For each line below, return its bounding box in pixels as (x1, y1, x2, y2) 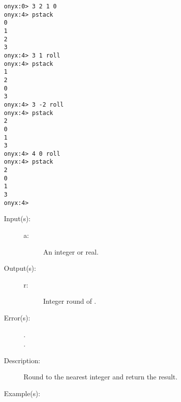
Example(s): (4, 388, 40, 398)
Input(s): (4, 213, 31, 224)
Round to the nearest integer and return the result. (24, 372, 178, 382)
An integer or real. (43, 246, 99, 257)
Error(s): (4, 312, 30, 322)
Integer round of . (43, 296, 96, 306)
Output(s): (4, 263, 36, 273)
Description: (4, 355, 40, 365)
